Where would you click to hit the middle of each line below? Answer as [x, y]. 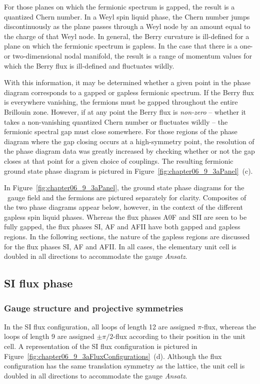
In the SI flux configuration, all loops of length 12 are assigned [100, 326]
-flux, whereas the [229, 326]
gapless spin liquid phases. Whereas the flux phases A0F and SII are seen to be [125, 217]
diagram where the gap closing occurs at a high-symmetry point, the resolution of [129, 141]
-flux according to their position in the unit [179, 336]
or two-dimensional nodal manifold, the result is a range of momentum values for [128, 55]
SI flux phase [38, 283]
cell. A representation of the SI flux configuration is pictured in [101, 346]
